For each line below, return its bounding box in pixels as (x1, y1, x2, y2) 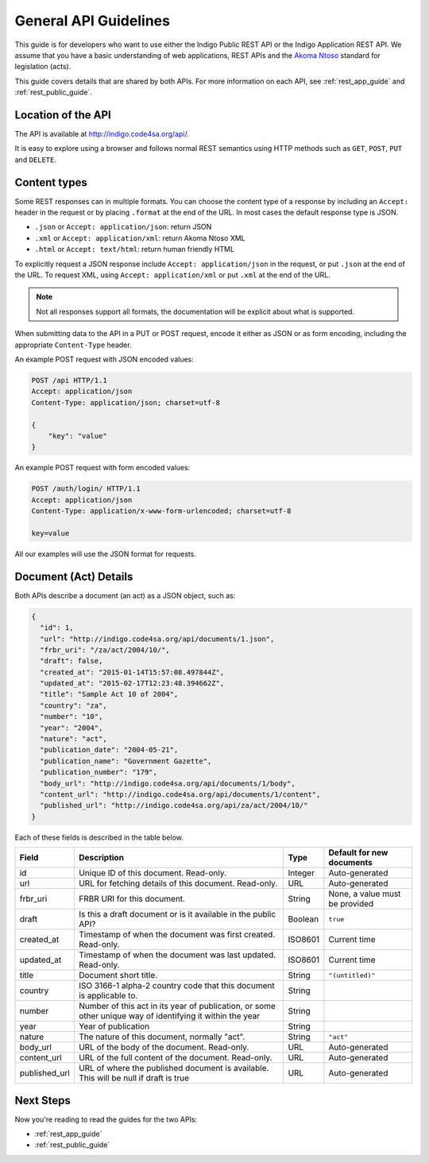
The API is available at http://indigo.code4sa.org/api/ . (14, 129, 190, 139)
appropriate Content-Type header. (14, 340, 132, 350)
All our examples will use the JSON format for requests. (14, 549, 196, 558)
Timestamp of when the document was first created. (78, 929, 276, 941)
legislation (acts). (14, 62, 71, 71)
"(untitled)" (328, 971, 376, 979)
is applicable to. (78, 990, 138, 1001)
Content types (14, 176, 87, 189)
